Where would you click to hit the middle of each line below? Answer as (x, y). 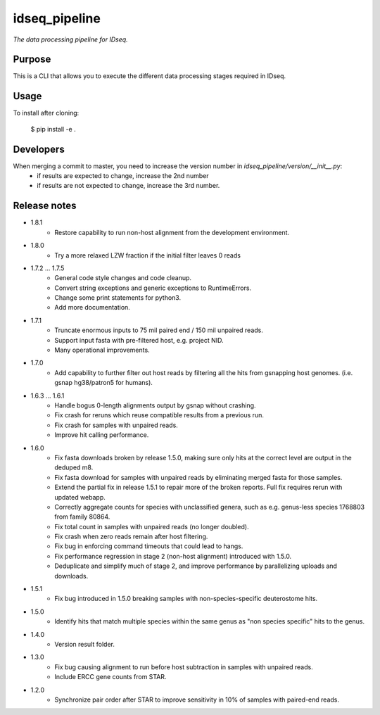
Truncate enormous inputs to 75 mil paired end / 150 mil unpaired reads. (159, 330)
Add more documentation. (92, 308)
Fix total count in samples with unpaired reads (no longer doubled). (152, 526)
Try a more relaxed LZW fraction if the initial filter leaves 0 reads (147, 255)
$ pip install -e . (53, 129)
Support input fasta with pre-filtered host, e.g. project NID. (139, 340)
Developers (39, 149)
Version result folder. (85, 644)
